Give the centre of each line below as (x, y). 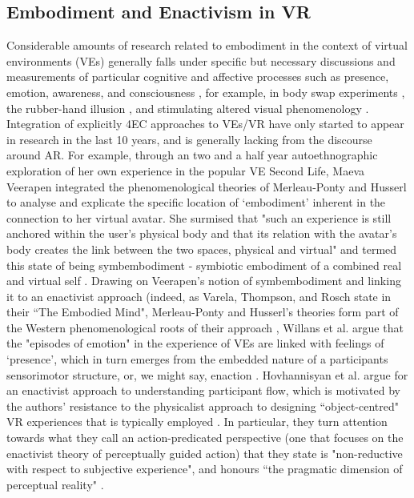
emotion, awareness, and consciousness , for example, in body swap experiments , (206, 92)
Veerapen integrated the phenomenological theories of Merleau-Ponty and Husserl (207, 186)
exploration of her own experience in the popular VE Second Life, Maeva (186, 170)
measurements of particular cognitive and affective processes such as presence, (198, 76)
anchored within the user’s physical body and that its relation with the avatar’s (202, 233)
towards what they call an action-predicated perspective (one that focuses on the (205, 438)
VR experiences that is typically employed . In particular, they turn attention (197, 422)
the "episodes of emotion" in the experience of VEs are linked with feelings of (195, 343)
